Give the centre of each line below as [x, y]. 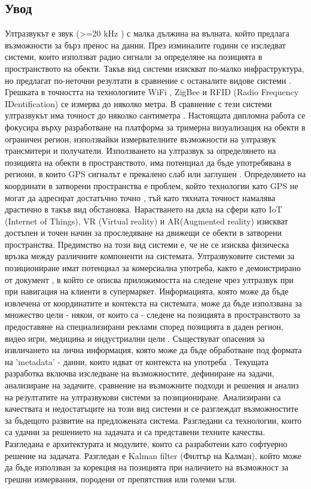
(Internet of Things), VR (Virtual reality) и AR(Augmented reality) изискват [147, 221]
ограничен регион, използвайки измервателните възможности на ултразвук [141, 139]
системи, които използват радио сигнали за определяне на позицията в [134, 57]
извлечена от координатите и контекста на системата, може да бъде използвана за [153, 303]
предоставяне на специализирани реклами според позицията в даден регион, [144, 326]
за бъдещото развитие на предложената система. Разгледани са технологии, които [153, 420]
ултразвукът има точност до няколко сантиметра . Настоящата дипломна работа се [155, 115]
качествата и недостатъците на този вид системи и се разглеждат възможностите [152, 408]
